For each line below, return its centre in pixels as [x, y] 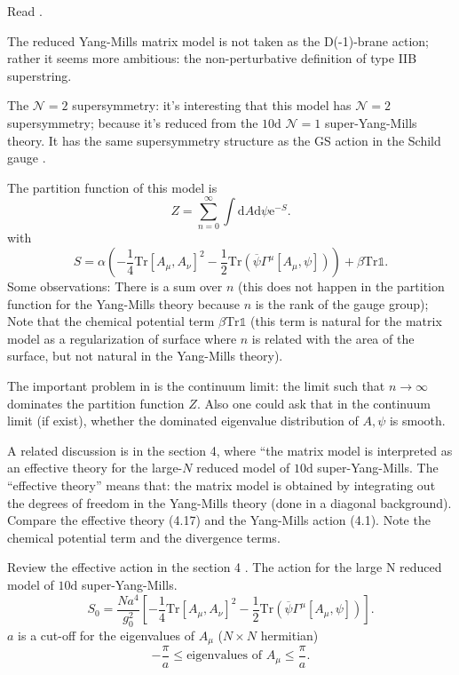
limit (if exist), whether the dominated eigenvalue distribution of [183, 421]
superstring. [40, 75]
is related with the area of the [333, 338]
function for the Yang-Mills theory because [123, 303]
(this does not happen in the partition [341, 286]
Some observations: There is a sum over [115, 286]
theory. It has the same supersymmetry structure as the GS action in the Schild [224, 140]
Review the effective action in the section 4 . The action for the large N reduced [225, 567]
